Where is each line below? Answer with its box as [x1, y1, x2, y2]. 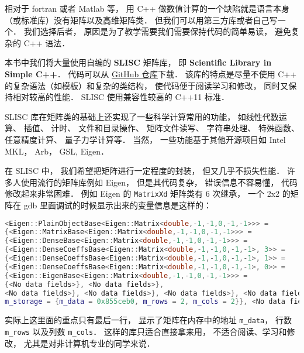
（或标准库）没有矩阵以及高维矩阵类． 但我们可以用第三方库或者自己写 [5, 13, 278, 26]
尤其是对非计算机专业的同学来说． [23, 337, 155, 349]
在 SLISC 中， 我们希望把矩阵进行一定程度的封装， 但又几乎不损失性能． [5, 164, 285, 177]
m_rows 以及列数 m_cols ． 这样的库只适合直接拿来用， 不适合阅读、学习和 [5, 325, 287, 337]
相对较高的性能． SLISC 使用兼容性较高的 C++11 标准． [12, 91, 230, 103]
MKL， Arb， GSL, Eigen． [5, 145, 109, 157]
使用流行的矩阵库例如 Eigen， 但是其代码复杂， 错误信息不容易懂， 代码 [20, 176, 298, 188]
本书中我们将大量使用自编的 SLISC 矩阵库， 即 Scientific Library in [5, 56, 272, 68]
